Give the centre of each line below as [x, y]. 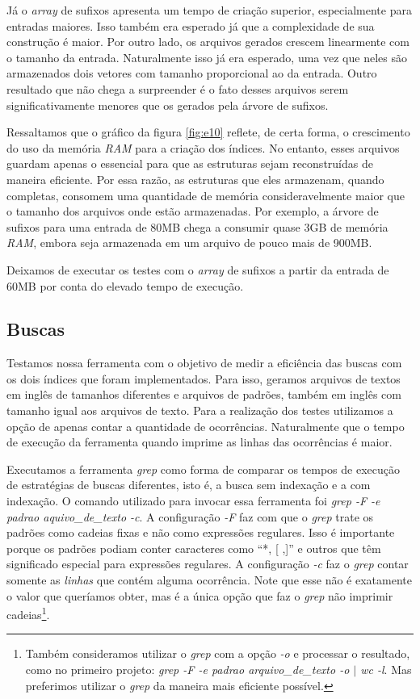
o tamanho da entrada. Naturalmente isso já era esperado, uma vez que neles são [207, 57]
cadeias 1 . [28, 613]
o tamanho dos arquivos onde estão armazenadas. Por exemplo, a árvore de [193, 211]
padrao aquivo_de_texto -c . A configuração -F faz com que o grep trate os [190, 516]
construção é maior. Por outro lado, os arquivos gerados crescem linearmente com [208, 42]
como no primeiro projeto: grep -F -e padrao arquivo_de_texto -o [187, 670]
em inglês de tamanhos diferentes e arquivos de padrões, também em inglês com [204, 394]
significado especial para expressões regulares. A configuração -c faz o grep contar [208, 564]
